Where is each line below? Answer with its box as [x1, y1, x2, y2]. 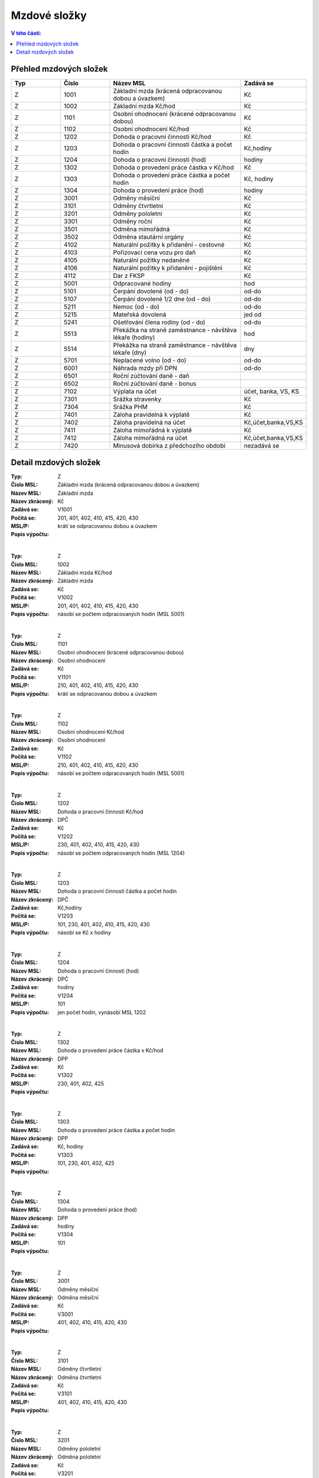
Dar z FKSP [113, 272, 145, 280]
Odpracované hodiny [113, 280, 171, 288]
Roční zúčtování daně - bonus [113, 380, 197, 388]
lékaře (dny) [113, 349, 147, 357]
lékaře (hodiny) [113, 333, 155, 342]
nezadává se [244, 442, 280, 450]
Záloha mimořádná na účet [113, 434, 188, 442]
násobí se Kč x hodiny [57, 929, 112, 936]
